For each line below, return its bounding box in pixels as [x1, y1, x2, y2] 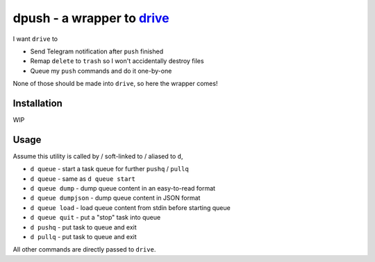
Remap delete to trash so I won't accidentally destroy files [30, 57, 204, 65]
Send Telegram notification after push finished [30, 47, 163, 55]
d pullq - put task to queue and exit [30, 233, 137, 241]
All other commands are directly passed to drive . [12, 245, 156, 254]
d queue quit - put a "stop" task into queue [30, 213, 161, 222]
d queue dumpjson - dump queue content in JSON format [30, 194, 201, 202]
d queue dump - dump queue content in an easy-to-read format [30, 184, 215, 193]
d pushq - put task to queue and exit [30, 222, 137, 232]
